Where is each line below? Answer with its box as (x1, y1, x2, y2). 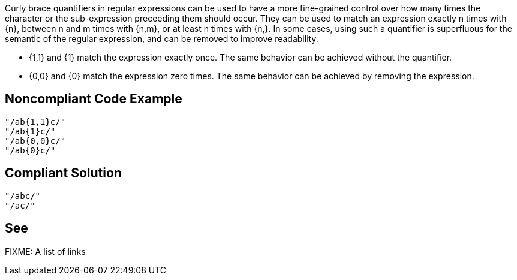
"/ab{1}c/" (5, 126, 56, 136)
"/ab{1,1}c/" (5, 116, 66, 127)
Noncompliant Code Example (5, 91, 182, 107)
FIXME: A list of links (5, 246, 86, 257)
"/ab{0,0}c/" (5, 136, 66, 146)
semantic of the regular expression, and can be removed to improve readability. (5, 34, 318, 44)
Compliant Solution (5, 165, 122, 181)
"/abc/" (5, 191, 41, 201)
